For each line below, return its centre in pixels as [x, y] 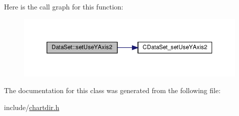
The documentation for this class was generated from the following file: [112, 90]
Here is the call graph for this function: [64, 6]
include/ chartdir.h [32, 107]
